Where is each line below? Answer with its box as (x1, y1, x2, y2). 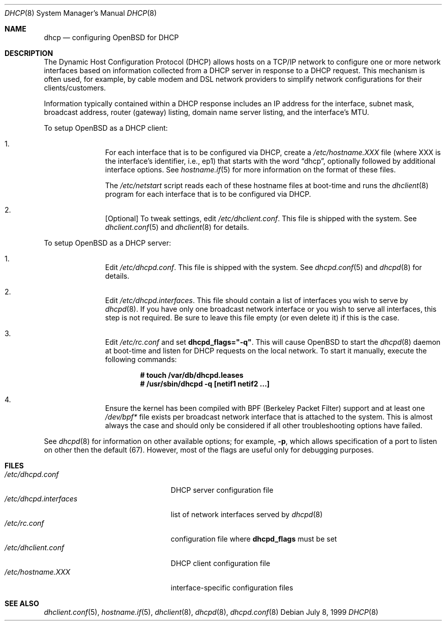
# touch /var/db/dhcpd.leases (140, 371, 244, 379)
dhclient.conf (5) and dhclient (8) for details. (105, 223, 249, 231)
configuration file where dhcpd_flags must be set (170, 534, 337, 543)
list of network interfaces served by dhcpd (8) (170, 510, 323, 519)
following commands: (105, 355, 177, 364)
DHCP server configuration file (170, 486, 274, 494)
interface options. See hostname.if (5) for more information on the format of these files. (105, 165, 396, 174)
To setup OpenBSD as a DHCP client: (44, 124, 168, 132)
